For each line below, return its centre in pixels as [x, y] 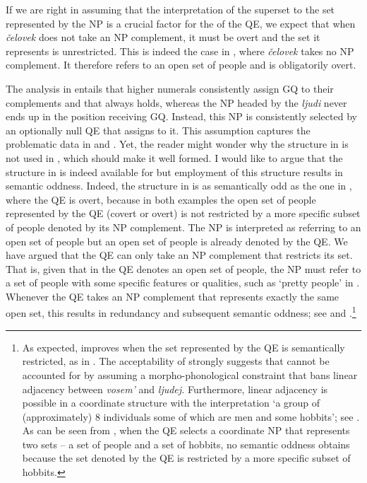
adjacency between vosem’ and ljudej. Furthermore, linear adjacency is [175, 389]
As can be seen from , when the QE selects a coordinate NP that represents [186, 430]
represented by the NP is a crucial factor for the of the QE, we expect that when [181, 23]
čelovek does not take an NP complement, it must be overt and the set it [163, 37]
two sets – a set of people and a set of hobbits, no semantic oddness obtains [186, 444]
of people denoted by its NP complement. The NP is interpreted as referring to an [183, 227]
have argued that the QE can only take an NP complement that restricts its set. [179, 255]
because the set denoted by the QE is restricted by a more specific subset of [186, 458]
